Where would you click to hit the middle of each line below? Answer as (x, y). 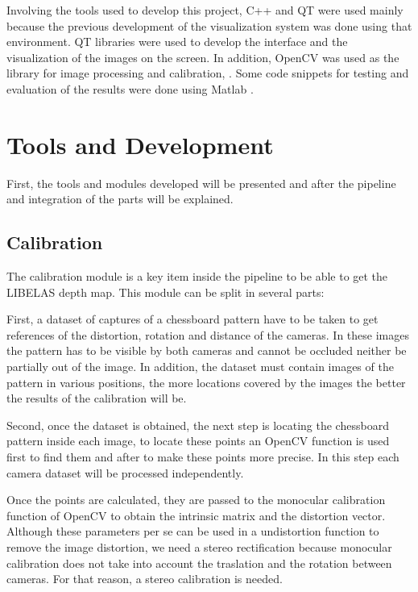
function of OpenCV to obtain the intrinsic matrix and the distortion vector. (196, 515)
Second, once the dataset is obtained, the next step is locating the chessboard (198, 425)
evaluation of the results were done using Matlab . (130, 88)
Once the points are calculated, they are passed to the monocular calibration (196, 500)
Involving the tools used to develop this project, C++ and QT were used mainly (205, 10)
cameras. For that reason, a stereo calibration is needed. (145, 579)
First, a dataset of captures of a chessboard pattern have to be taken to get (192, 319)
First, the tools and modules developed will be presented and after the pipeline (201, 183)
